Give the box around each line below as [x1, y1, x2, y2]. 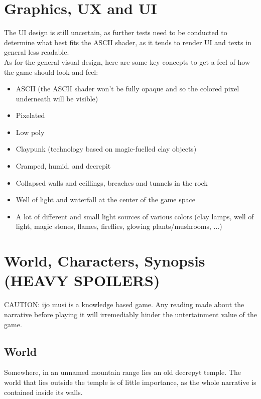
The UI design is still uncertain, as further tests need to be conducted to [4, 27, 227, 38]
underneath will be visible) [16, 93, 98, 103]
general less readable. [4, 47, 69, 57]
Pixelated [16, 110, 45, 120]
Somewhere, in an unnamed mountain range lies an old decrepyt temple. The [4, 367, 241, 377]
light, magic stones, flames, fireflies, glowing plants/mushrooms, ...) [16, 221, 222, 231]
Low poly [16, 126, 45, 137]
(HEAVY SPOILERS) [4, 270, 160, 291]
